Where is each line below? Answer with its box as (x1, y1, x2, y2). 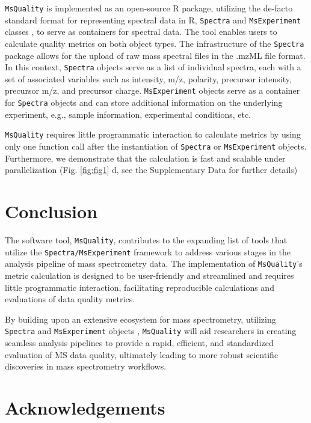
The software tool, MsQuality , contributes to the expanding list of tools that (5, 233, 288, 246)
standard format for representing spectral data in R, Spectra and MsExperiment (5, 13, 301, 26)
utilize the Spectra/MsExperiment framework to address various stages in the (5, 245, 291, 258)
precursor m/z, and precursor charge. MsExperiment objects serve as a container (5, 84, 300, 97)
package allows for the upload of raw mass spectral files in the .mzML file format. (5, 49, 306, 61)
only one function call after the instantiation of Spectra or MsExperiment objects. (5, 139, 307, 152)
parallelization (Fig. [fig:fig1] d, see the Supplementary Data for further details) (5, 163, 298, 176)
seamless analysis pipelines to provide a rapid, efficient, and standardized (5, 336, 274, 348)
